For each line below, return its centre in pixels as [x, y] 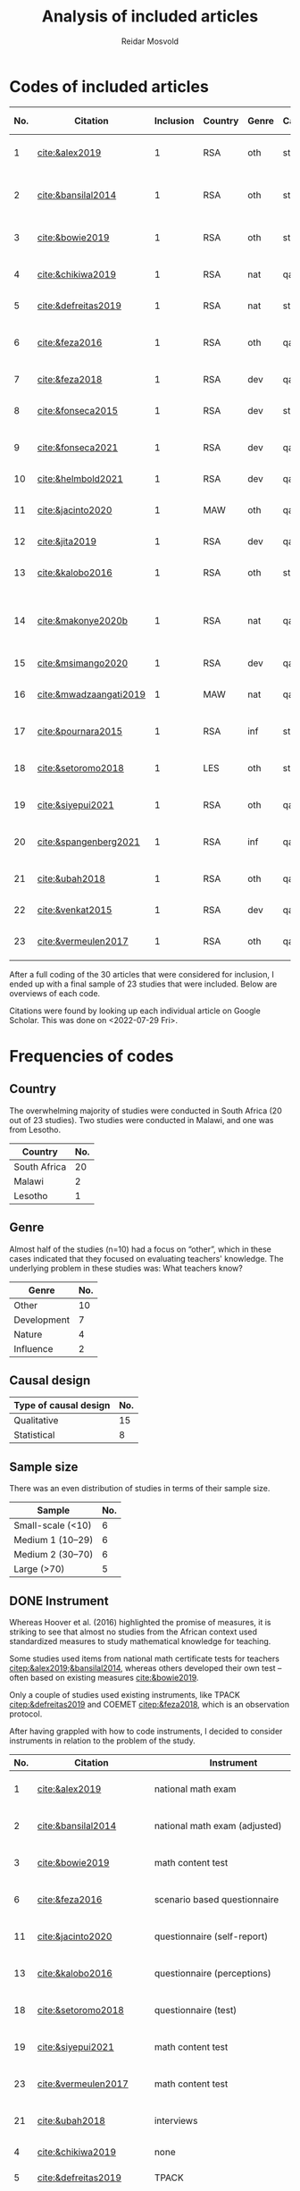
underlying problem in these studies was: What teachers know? [126, 1268]
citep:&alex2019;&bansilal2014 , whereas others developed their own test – [146, 1667]
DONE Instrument [59, 1601]
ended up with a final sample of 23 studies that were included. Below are [143, 984]
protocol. [26, 1714]
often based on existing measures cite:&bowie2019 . [104, 1677]
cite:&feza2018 [70, 379]
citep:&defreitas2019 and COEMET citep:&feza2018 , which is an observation [150, 1704]
